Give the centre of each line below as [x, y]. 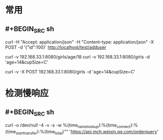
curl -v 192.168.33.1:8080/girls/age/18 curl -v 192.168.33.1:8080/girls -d [78, 57]
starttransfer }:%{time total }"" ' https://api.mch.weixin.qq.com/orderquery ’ [87, 132]
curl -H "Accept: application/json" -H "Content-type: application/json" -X [80, 42]
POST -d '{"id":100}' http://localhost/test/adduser [56, 47]
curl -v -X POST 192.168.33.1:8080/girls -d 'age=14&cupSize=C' [70, 72]
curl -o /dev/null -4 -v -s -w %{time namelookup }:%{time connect [68, 126]
